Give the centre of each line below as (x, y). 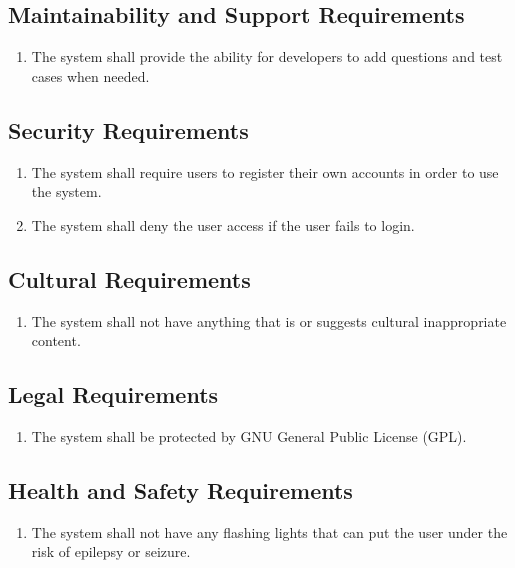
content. (56, 340)
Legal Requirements (113, 394)
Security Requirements (128, 129)
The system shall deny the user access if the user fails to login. (223, 224)
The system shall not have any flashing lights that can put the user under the (269, 531)
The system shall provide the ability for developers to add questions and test (267, 56)
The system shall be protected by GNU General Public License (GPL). (249, 435)
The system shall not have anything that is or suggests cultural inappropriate (269, 320)
